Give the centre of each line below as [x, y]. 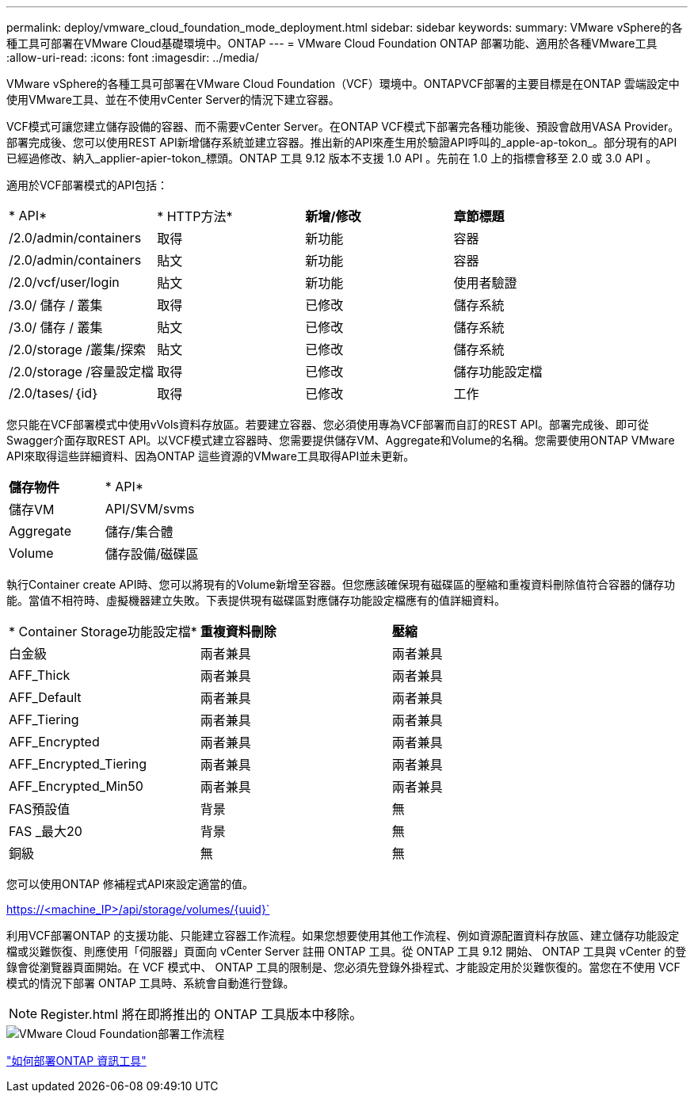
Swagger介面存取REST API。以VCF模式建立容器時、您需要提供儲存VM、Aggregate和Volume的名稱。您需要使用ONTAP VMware [341, 440]
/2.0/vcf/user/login [64, 282]
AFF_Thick [40, 675]
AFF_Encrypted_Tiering [78, 764]
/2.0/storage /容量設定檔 [82, 372]
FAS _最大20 [46, 831]
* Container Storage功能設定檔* [103, 632]
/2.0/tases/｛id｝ [54, 393]
